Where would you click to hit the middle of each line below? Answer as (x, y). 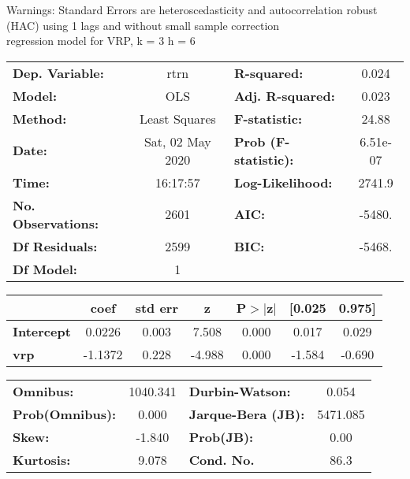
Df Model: (45, 269)
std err (157, 307)
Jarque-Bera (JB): (247, 414)
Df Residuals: (55, 246)
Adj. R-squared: (284, 95)
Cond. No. (222, 459)
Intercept (42, 331)
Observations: (56, 223)
